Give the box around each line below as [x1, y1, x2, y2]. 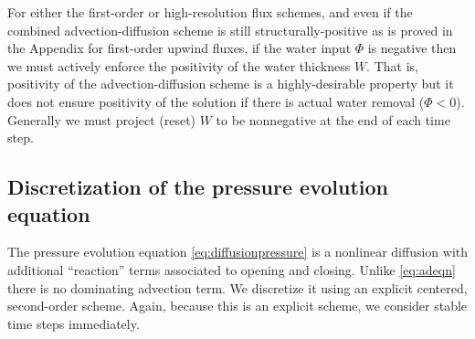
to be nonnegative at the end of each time [216, 110, 450, 129]
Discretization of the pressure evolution [7, 173, 388, 201]
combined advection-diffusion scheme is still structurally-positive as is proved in [7, 20, 453, 39]
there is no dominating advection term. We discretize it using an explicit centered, [7, 278, 468, 297]
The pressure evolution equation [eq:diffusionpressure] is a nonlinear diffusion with [7, 242, 469, 261]
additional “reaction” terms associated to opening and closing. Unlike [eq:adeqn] [7, 260, 456, 279]
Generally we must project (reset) [7, 110, 196, 129]
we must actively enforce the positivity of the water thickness [7, 56, 351, 75]
